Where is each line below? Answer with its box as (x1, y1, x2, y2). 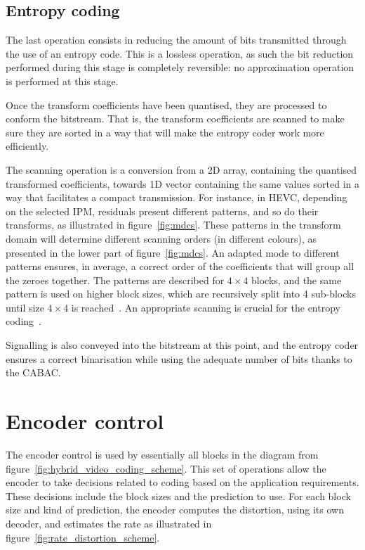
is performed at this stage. (6, 73, 119, 88)
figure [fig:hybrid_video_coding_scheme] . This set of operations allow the (6, 461, 326, 475)
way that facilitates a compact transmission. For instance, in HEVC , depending (6, 190, 347, 205)
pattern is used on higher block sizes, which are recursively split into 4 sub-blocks (6, 286, 356, 301)
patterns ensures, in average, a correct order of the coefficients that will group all (6, 259, 354, 274)
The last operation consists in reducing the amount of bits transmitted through (6, 32, 347, 47)
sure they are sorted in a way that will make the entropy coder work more (6, 124, 324, 139)
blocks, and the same (251, 272, 342, 287)
